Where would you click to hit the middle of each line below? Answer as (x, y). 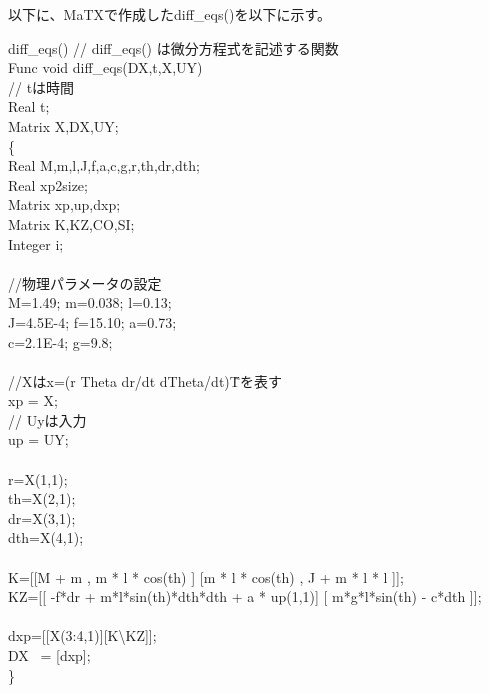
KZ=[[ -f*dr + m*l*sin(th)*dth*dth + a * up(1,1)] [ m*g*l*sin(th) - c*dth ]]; (245, 596)
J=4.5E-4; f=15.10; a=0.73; (92, 321)
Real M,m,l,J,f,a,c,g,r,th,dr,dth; (104, 165)
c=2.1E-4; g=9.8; (60, 341)
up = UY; (38, 439)
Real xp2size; (48, 184)
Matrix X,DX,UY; (63, 125)
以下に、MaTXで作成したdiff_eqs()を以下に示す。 (169, 14)
